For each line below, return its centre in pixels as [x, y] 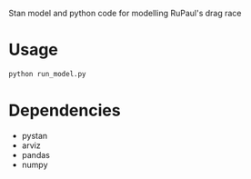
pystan [35, 135]
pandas [36, 154]
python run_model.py [48, 74]
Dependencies [65, 110]
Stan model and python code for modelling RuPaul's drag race [125, 13]
